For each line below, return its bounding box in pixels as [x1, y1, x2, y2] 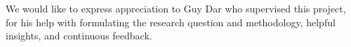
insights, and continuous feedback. [6, 28, 152, 43]
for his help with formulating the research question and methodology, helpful [6, 15, 336, 29]
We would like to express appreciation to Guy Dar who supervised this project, [6, 1, 346, 15]
